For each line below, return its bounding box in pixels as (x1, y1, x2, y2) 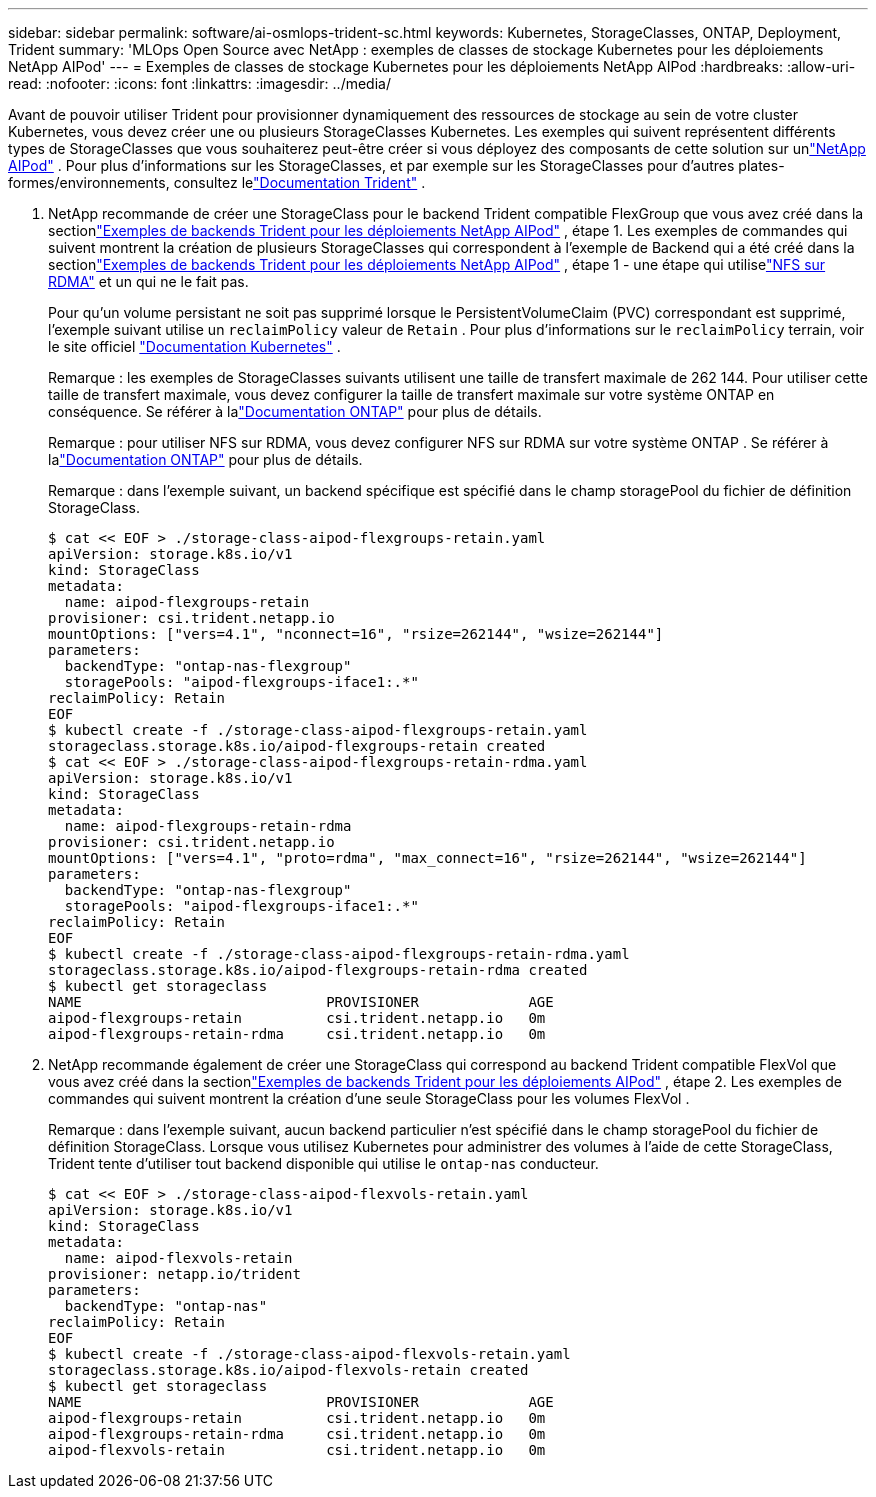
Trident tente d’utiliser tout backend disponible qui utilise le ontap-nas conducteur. (48, 1155, 599, 1172)
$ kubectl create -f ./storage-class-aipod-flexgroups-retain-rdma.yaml (48, 946, 630, 962)
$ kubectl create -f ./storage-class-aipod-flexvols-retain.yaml (48, 1346, 571, 1362)
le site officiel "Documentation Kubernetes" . (48, 338, 341, 355)
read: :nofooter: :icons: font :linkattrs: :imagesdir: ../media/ (8, 75, 391, 92)
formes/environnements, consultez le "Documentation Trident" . (8, 174, 426, 191)
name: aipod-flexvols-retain (64, 1250, 293, 1266)
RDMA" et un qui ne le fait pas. (48, 273, 249, 290)
